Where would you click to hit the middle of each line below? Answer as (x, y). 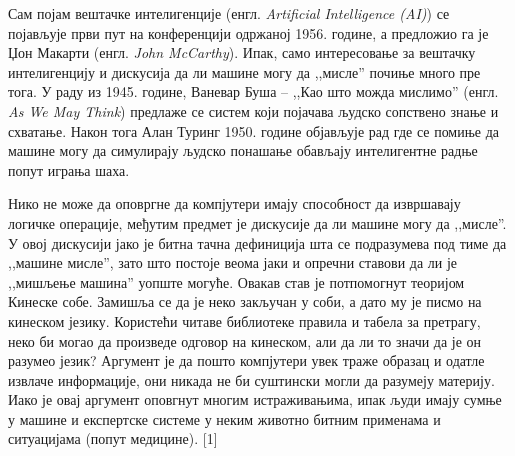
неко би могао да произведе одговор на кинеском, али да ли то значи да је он (245, 340)
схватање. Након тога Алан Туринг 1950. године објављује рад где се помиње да (254, 130)
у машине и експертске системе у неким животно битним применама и (224, 418)
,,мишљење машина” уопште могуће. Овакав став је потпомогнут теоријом (236, 281)
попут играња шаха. (69, 169)
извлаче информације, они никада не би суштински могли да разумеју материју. (251, 379)
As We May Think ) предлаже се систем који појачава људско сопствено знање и (253, 110)
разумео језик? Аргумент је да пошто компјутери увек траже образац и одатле (246, 360)
